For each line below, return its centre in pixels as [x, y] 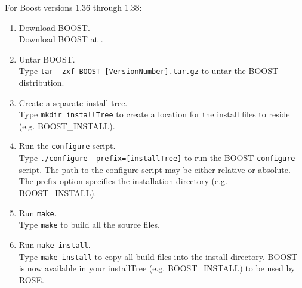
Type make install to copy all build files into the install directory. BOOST [158, 256]
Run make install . [55, 244]
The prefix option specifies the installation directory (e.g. [123, 181]
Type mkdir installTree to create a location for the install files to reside [154, 114]
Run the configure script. [67, 146]
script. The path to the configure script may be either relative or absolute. [155, 169]
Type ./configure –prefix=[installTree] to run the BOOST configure [157, 158]
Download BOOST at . [61, 39]
